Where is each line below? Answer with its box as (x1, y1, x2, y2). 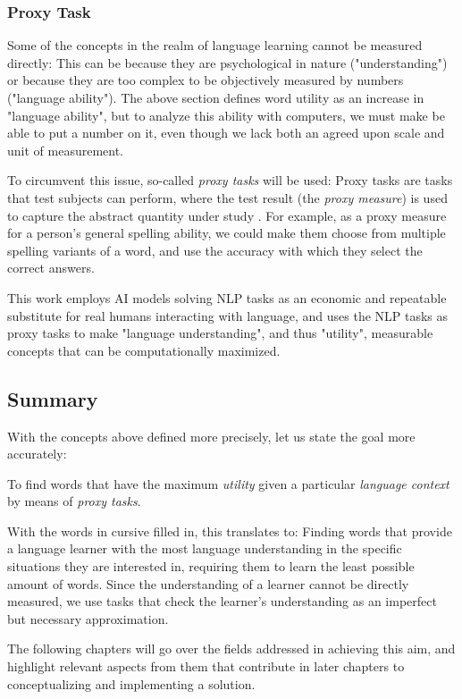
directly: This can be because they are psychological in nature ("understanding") (7, 53, 448, 72)
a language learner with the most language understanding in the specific (7, 539, 402, 558)
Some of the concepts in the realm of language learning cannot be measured (7, 36, 423, 55)
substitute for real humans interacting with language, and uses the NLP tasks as (7, 306, 449, 324)
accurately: (7, 444, 67, 463)
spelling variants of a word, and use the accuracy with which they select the (7, 240, 423, 259)
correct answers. (7, 258, 95, 277)
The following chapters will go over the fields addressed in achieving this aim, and (7, 639, 456, 658)
